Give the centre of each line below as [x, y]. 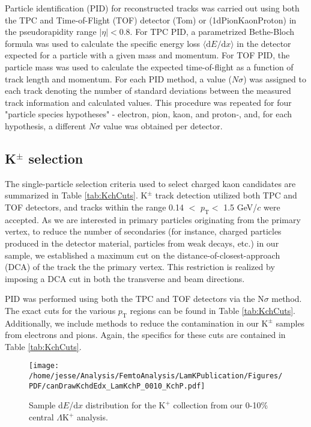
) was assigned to [275, 78]
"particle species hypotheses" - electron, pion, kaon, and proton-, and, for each [149, 114]
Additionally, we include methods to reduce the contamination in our [132, 323]
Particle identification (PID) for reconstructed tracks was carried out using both [152, 8]
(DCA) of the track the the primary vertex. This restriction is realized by [140, 267]
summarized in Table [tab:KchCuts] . [71, 195]
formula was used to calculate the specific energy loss [103, 43]
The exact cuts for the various [60, 310]
